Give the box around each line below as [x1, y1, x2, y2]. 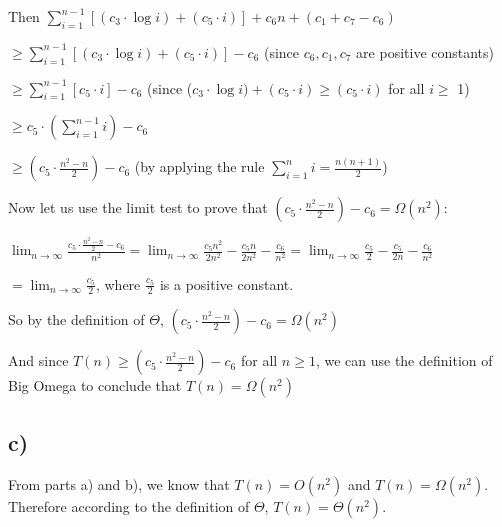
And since [8, 350, 69, 371]
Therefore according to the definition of [8, 495, 250, 516]
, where [95, 273, 141, 294]
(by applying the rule [134, 156, 265, 177]
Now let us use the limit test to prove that [8, 197, 268, 218]
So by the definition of [8, 309, 145, 330]
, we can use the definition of [315, 350, 493, 371]
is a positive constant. [159, 273, 294, 294]
